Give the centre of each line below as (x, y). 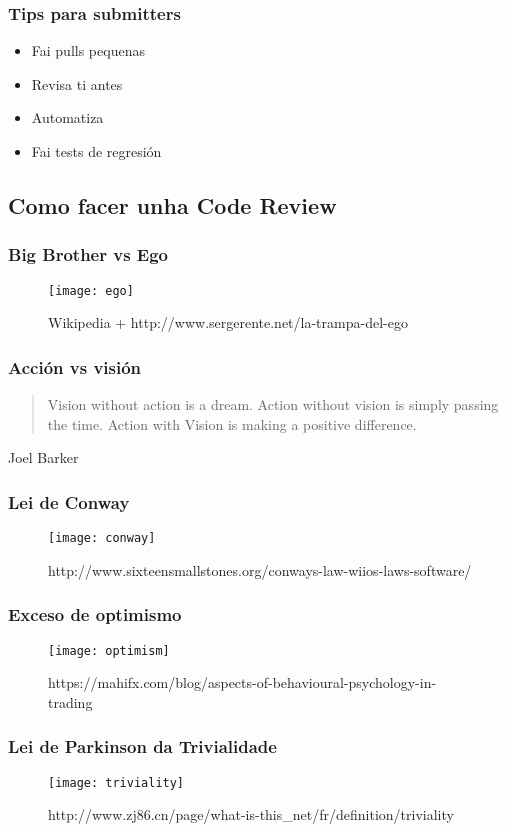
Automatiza (67, 117)
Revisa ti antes (77, 83)
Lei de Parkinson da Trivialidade (142, 746)
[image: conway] (102, 538)
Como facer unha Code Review (172, 204)
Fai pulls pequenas (88, 50)
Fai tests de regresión (96, 151)
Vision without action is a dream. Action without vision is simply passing (273, 404)
